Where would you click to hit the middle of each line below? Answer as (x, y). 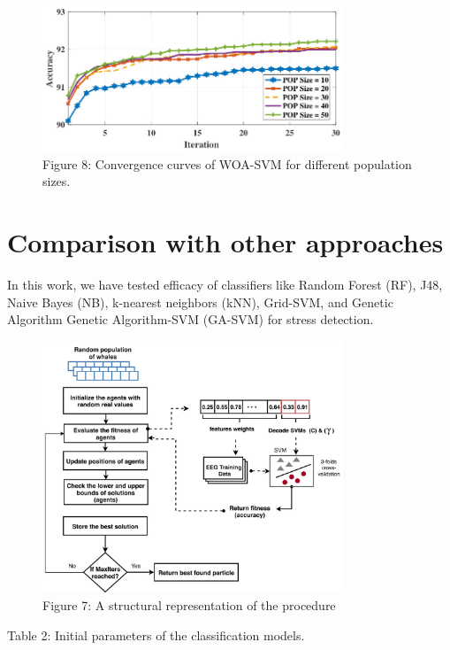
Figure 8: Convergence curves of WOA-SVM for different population (227, 163)
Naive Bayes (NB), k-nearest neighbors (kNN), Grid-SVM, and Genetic (200, 302)
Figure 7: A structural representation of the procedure (189, 605)
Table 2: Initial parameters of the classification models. (156, 635)
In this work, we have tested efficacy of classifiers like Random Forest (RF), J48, (225, 284)
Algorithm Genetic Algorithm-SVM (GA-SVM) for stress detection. (191, 319)
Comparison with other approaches (225, 242)
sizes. (57, 181)
